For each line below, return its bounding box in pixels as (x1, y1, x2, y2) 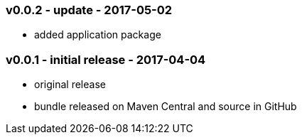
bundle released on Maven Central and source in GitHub (34, 100, 297, 113)
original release (34, 78, 106, 91)
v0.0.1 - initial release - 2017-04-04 (6, 52, 206, 67)
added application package (34, 28, 161, 41)
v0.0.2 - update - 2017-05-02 (6, 3, 173, 17)
